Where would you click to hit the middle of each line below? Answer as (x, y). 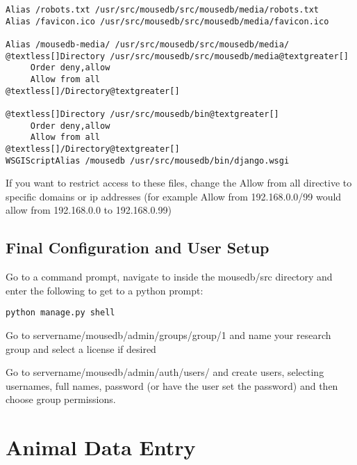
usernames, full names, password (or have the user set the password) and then (172, 385)
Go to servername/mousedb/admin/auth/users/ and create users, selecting (165, 372)
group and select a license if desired (81, 348)
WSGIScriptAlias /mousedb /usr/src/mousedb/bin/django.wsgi (148, 160)
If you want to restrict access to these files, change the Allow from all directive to (179, 183)
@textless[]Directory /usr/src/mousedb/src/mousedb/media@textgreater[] (177, 56)
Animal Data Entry (101, 447)
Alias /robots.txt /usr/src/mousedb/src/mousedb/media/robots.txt (163, 10)
